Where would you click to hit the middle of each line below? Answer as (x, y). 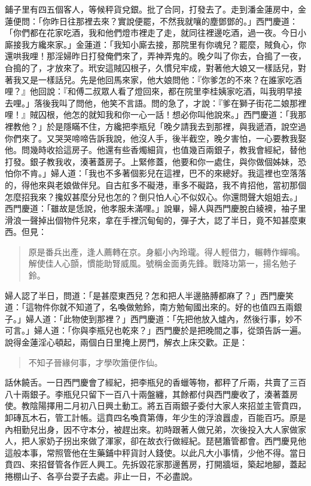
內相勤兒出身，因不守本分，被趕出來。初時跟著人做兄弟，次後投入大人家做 (151, 429)
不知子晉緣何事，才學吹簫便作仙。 (95, 362)
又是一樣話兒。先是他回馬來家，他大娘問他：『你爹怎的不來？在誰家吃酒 (161, 79)
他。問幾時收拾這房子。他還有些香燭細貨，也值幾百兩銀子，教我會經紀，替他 (155, 150)
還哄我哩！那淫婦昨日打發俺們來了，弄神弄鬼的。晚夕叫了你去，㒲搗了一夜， (155, 56)
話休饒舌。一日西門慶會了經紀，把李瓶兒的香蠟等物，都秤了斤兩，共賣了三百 (155, 382)
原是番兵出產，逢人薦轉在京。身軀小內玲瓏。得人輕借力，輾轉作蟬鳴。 (167, 251)
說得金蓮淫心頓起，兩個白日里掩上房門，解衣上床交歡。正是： (126, 342)
